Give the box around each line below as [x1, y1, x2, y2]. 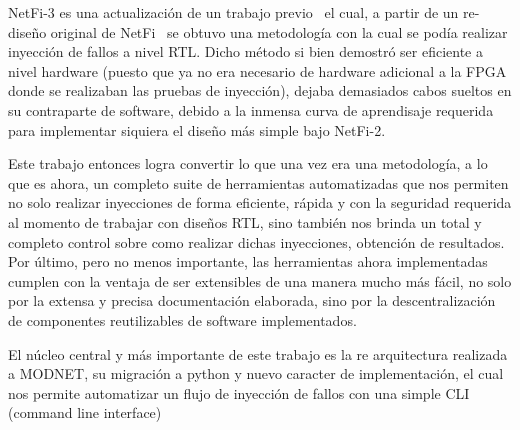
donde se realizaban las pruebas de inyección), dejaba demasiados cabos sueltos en [8, 80, 512, 101]
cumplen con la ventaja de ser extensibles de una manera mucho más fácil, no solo [8, 270, 512, 291]
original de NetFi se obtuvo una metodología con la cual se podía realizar [50, 21, 508, 42]
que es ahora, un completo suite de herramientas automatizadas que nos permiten [8, 172, 509, 193]
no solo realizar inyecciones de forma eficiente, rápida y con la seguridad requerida [8, 192, 512, 213]
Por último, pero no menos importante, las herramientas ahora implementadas [8, 251, 488, 272]
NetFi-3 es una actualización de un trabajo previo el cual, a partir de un [8, 2, 459, 22]
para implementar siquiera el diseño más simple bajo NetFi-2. [8, 119, 386, 140]
